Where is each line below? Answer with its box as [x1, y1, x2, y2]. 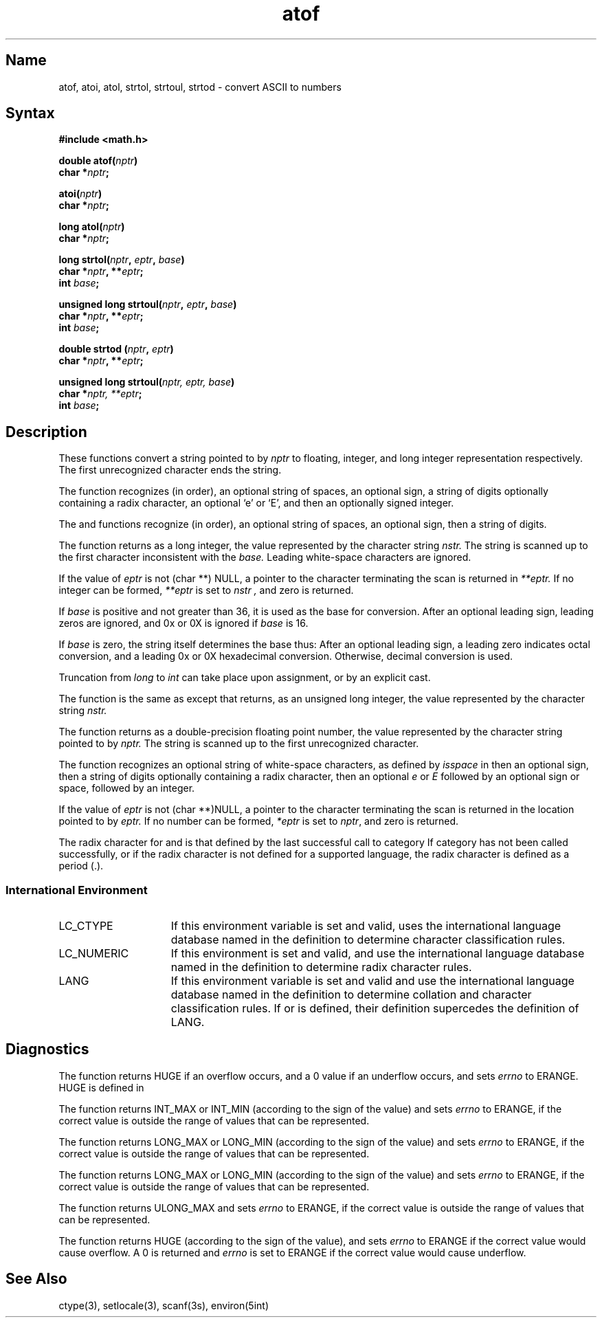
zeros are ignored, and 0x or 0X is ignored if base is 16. [58, 617, 309, 630]
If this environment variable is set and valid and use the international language [170, 974, 575, 988]
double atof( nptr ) [58, 155, 138, 167]
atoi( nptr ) [58, 188, 102, 200]
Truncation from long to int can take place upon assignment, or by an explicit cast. [58, 671, 431, 684]
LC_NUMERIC [58, 946, 129, 961]
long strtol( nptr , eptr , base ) [58, 254, 185, 266]
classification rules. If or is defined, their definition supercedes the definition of [170, 1001, 579, 1016]
